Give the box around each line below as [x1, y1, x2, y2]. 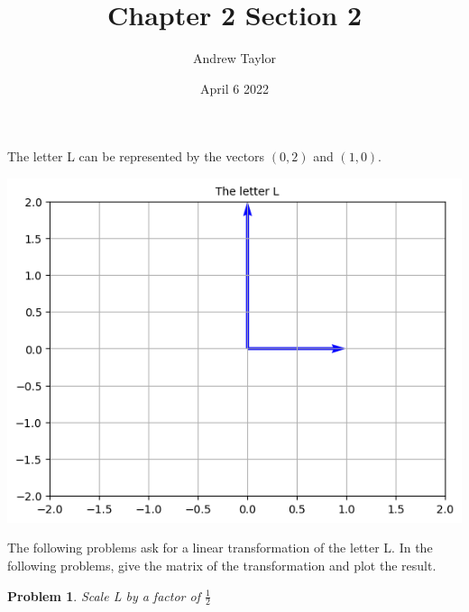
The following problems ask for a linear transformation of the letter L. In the [7, 538, 433, 557]
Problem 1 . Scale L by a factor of [7, 586, 200, 605]
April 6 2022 [200, 78, 269, 97]
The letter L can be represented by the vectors [7, 147, 265, 166]
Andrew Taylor [193, 49, 276, 68]
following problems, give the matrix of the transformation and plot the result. [7, 556, 437, 575]
